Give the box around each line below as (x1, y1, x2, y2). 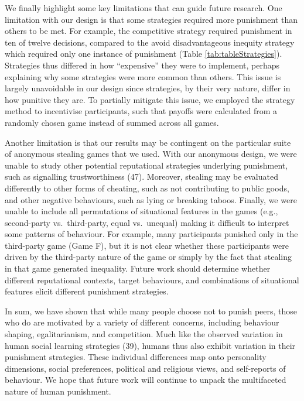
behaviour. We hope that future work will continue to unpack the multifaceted (5, 373, 286, 386)
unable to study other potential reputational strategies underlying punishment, (5, 159, 288, 171)
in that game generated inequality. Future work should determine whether (5, 262, 271, 275)
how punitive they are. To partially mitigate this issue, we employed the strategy (5, 93, 295, 105)
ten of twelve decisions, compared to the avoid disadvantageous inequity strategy (5, 36, 295, 48)
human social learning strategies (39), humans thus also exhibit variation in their (5, 339, 296, 351)
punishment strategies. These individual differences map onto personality (5, 351, 267, 363)
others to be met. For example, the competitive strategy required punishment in (5, 25, 292, 37)
